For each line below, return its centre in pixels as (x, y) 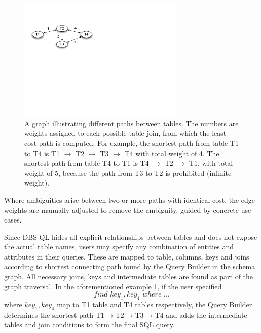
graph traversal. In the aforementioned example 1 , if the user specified (113, 286)
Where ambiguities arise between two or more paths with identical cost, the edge (130, 199)
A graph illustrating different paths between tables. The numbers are (132, 123)
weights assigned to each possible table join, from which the (117, 133)
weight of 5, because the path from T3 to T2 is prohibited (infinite (128, 173)
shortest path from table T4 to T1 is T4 (87, 163)
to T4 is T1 (42, 153)
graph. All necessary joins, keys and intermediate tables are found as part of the (129, 276)
